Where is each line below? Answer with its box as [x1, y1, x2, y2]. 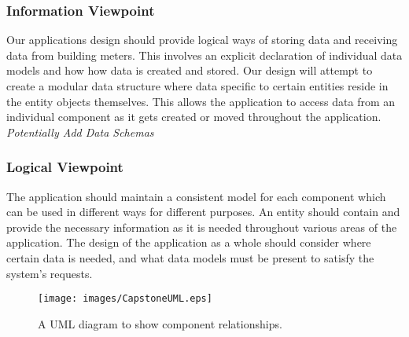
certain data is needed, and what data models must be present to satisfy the [6, 249, 374, 266]
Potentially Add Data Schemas [6, 123, 154, 140]
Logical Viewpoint [6, 157, 123, 177]
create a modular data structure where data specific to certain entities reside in [6, 78, 389, 93]
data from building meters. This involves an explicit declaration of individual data [6, 46, 403, 63]
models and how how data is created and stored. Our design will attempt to [6, 62, 373, 79]
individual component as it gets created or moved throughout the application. [6, 108, 381, 125]
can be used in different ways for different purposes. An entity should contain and [6, 203, 400, 220]
